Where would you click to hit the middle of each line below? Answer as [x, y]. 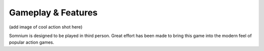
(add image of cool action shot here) [46, 27]
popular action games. [32, 42]
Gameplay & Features [53, 13]
